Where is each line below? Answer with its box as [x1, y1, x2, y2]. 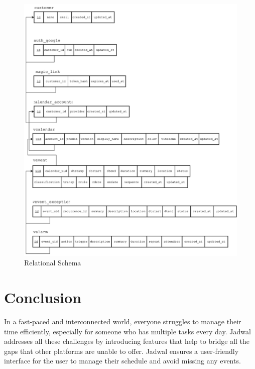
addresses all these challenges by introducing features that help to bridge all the [4, 336, 250, 346]
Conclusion [4, 287, 82, 308]
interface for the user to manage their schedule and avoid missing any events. [4, 355, 241, 366]
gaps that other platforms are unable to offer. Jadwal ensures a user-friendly [4, 345, 239, 356]
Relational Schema [24, 257, 81, 268]
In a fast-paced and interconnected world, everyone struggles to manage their [4, 316, 241, 327]
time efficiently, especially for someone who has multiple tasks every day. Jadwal [4, 326, 251, 336]
